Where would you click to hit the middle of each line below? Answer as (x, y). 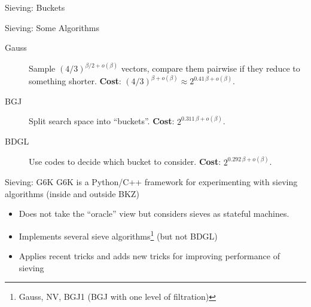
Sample (42, 68)
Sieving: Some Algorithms (52, 27)
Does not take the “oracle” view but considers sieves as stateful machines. (154, 214)
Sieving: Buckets (35, 7)
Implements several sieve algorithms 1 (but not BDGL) (118, 235)
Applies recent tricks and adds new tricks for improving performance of (149, 256)
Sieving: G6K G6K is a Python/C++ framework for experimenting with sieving (151, 182)
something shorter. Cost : (75, 81)
